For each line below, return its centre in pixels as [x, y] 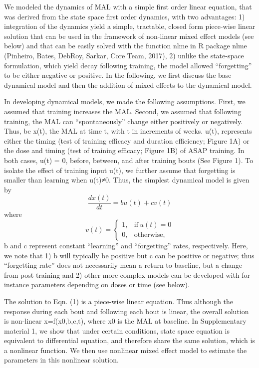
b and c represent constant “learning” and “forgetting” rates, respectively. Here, [126, 245]
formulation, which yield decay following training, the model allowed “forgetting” [128, 65]
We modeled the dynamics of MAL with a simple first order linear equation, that [128, 6]
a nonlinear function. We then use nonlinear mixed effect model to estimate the [126, 350]
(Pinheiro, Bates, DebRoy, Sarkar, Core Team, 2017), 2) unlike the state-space [124, 55]
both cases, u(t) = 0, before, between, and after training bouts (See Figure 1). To [129, 160]
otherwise [148, 235]
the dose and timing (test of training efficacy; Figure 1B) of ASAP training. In [124, 150]
